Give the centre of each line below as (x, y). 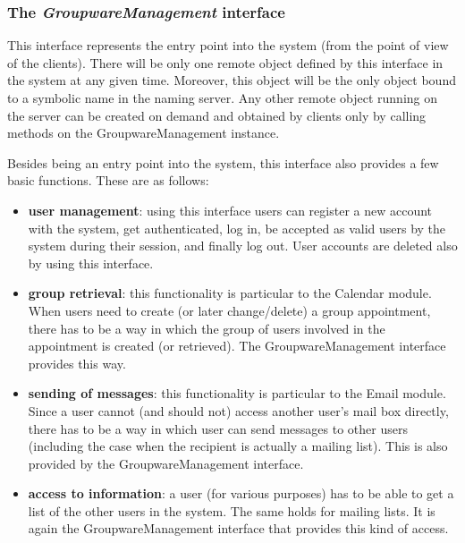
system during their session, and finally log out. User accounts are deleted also (243, 246)
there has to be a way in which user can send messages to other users (218, 428)
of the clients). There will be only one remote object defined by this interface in (225, 62)
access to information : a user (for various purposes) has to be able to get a (241, 493)
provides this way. (77, 363)
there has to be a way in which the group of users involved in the (207, 328)
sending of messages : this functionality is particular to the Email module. (237, 393)
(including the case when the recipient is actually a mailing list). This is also (238, 446)
